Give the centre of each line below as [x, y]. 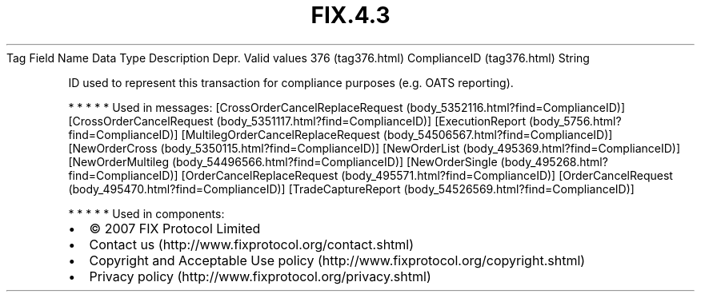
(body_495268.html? [554, 161]
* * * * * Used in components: [146, 213]
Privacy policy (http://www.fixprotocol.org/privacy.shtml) [260, 276]
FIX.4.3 [350, 15]
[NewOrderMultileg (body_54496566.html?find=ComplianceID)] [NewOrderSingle [283, 161]
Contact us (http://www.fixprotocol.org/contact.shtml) [252, 244]
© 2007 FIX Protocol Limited [175, 228]
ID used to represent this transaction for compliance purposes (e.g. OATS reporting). [291, 82]
